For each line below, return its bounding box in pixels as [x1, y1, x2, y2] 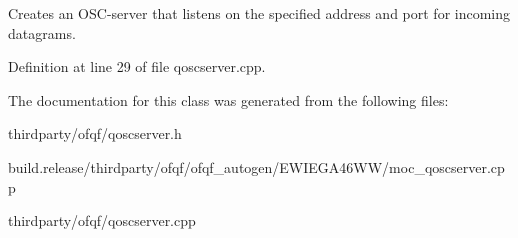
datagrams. [8, 22, 76, 43]
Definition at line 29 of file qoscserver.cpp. [8, 56, 266, 77]
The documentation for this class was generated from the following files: [8, 89, 449, 110]
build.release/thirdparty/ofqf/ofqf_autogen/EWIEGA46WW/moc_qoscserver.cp [8, 156, 505, 177]
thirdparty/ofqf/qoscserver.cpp [8, 210, 196, 231]
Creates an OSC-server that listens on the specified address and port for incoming [8, 3, 511, 23]
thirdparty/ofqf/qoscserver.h [8, 123, 182, 144]
